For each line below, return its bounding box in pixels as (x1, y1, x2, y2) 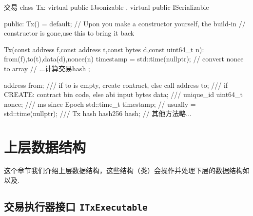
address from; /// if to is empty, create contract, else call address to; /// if (4, 79, 228, 90)
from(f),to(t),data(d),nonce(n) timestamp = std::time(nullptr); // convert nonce (4, 54, 244, 64)
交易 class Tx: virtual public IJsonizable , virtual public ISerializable (4, 2, 209, 12)
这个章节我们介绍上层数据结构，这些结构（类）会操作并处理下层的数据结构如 (4, 165, 250, 176)
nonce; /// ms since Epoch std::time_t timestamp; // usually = (4, 98, 196, 109)
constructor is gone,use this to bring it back (4, 28, 135, 38)
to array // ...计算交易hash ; (4, 63, 90, 73)
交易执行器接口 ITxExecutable (4, 198, 148, 214)
